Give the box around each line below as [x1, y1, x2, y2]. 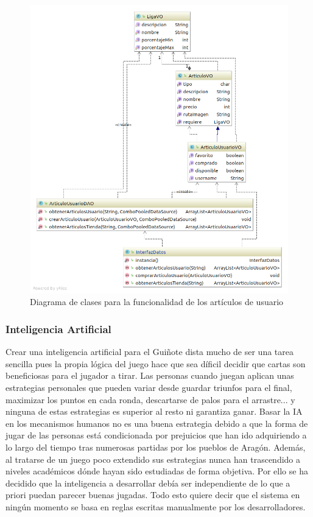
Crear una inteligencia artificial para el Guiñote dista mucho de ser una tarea [5, 345, 294, 358]
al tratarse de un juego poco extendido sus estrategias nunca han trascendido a [5, 452, 301, 465]
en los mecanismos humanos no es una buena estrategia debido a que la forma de [5, 417, 308, 429]
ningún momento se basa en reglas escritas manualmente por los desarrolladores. [5, 500, 306, 513]
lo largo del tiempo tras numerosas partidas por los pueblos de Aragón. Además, [5, 440, 306, 453]
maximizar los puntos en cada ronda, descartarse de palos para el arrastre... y [5, 393, 295, 406]
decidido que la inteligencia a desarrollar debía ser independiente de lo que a [5, 476, 290, 489]
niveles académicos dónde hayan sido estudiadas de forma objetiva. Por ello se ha [5, 465, 308, 477]
